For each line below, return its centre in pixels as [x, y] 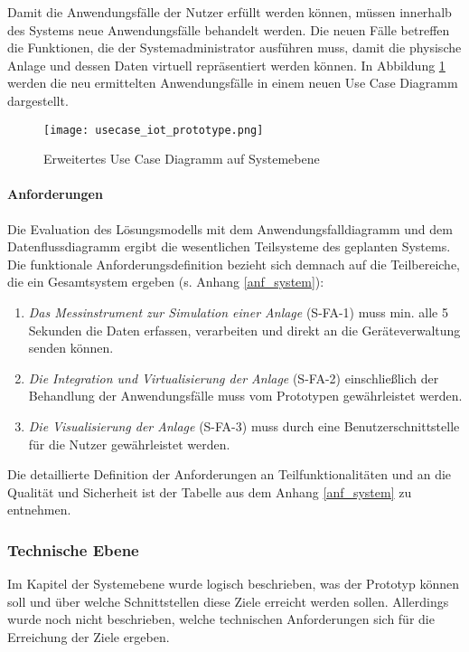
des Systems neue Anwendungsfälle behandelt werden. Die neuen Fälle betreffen [229, 29]
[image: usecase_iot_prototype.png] [154, 130]
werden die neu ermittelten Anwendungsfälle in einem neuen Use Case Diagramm [233, 83]
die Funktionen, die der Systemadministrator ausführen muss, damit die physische [234, 47]
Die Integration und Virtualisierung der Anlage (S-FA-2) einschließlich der [234, 378]
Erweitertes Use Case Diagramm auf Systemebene [182, 159]
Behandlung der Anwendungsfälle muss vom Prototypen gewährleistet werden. [245, 396]
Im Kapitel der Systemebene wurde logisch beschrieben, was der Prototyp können [234, 584]
